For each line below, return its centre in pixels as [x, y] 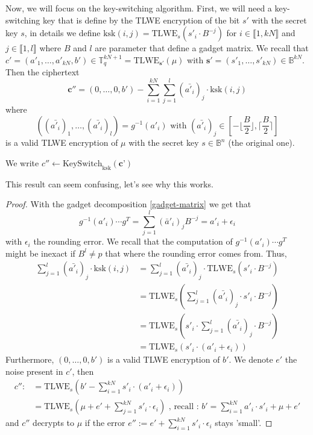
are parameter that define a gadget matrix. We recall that [202, 48]
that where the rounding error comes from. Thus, [196, 253]
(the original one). [261, 142]
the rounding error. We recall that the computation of [133, 241]
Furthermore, [30, 359]
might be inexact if [40, 253]
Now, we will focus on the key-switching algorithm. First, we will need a [139, 8]
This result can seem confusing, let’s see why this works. [109, 183]
